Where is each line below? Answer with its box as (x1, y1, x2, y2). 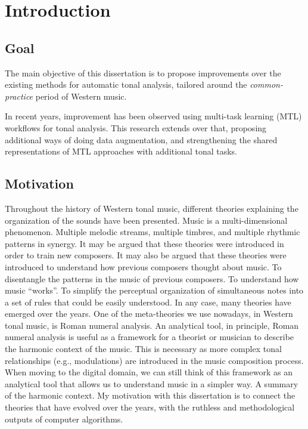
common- (250, 78, 283, 91)
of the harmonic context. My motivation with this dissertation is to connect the (5, 389, 295, 402)
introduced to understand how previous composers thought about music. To (5, 260, 282, 273)
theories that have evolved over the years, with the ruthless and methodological (5, 401, 295, 413)
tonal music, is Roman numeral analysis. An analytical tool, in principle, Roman (5, 319, 299, 331)
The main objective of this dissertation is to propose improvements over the (5, 66, 281, 79)
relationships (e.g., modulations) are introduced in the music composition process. (5, 354, 304, 366)
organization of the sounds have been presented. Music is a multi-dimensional (5, 214, 288, 226)
